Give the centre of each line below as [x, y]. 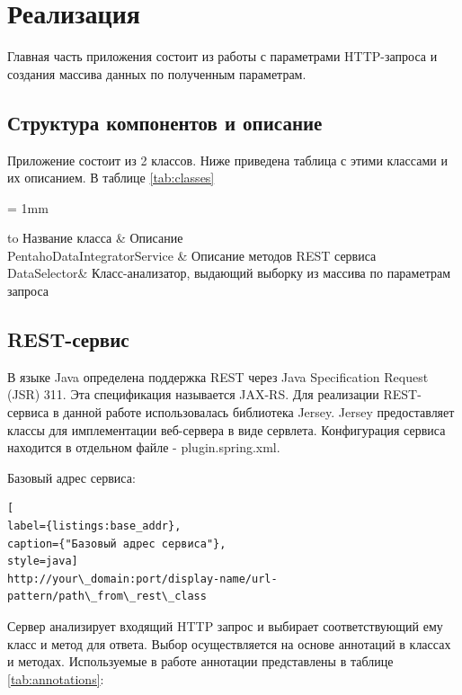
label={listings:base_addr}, [94, 526]
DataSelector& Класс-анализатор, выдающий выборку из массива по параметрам [229, 273]
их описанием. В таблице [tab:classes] [111, 178]
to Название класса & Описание [95, 238]
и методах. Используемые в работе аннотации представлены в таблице [200, 661]
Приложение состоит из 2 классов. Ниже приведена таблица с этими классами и [227, 160]
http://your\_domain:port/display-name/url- [142, 579]
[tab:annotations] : [56, 678]
